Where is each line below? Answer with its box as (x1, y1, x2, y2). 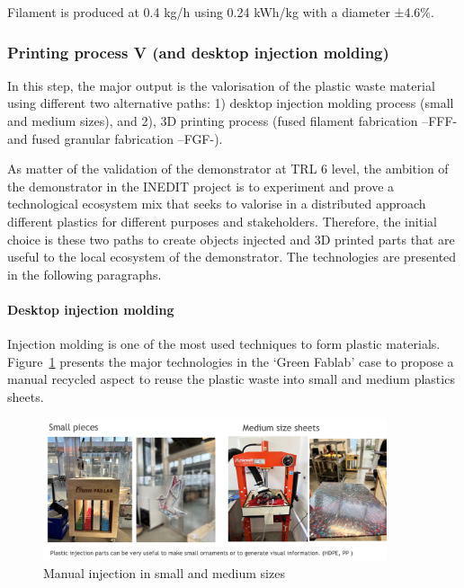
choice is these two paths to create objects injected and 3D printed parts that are (7, 229, 455, 248)
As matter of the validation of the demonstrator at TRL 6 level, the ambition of (7, 159, 449, 178)
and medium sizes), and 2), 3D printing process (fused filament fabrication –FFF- (7, 111, 458, 129)
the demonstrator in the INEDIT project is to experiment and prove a (7, 176, 395, 195)
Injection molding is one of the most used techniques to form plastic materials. (7, 334, 441, 353)
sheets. (7, 387, 44, 405)
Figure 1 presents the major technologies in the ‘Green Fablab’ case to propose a (7, 352, 454, 370)
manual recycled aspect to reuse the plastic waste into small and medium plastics (7, 370, 455, 388)
